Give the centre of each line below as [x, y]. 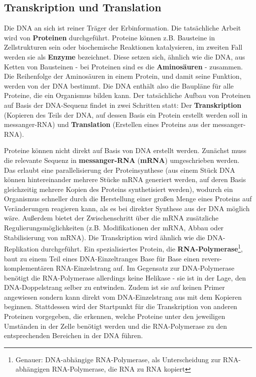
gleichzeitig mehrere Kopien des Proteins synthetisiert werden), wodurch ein [119, 189]
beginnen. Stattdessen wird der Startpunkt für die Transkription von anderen [121, 306]
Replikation [21, 248]
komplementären [29, 268]
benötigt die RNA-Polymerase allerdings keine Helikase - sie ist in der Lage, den [125, 277]
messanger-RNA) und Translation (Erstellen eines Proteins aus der [107, 124]
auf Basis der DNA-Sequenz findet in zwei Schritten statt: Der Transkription [123, 105]
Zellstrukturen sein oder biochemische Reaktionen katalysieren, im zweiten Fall [123, 47]
